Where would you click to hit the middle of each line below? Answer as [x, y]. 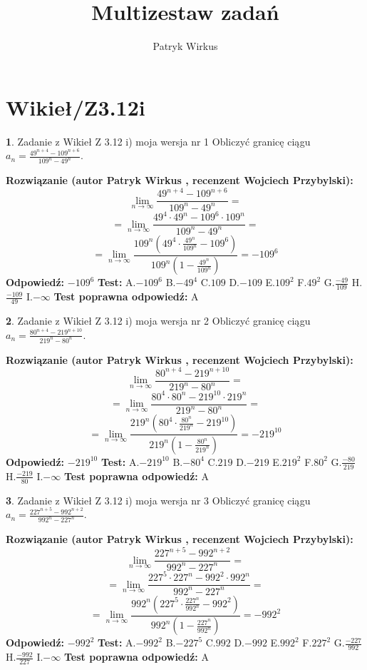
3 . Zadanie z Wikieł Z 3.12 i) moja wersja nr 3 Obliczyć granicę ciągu [158, 500]
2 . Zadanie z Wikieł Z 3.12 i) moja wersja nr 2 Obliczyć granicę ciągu [158, 321]
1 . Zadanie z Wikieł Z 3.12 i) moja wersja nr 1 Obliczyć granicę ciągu [158, 141]
